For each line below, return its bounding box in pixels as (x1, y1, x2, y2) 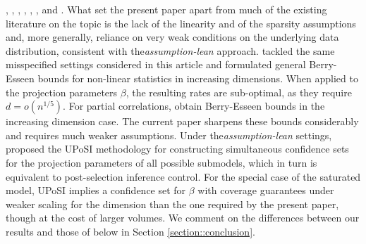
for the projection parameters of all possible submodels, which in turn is (6, 155, 317, 169)
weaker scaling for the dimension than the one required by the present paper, (6, 196, 339, 211)
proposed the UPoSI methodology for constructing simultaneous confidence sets (6, 141, 349, 156)
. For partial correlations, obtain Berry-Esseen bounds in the (63, 98, 325, 113)
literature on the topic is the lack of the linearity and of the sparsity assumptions (6, 15, 356, 30)
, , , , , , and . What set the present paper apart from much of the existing (6, 2, 327, 16)
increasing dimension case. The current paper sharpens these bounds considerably (6, 114, 359, 129)
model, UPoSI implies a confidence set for (6, 183, 186, 198)
